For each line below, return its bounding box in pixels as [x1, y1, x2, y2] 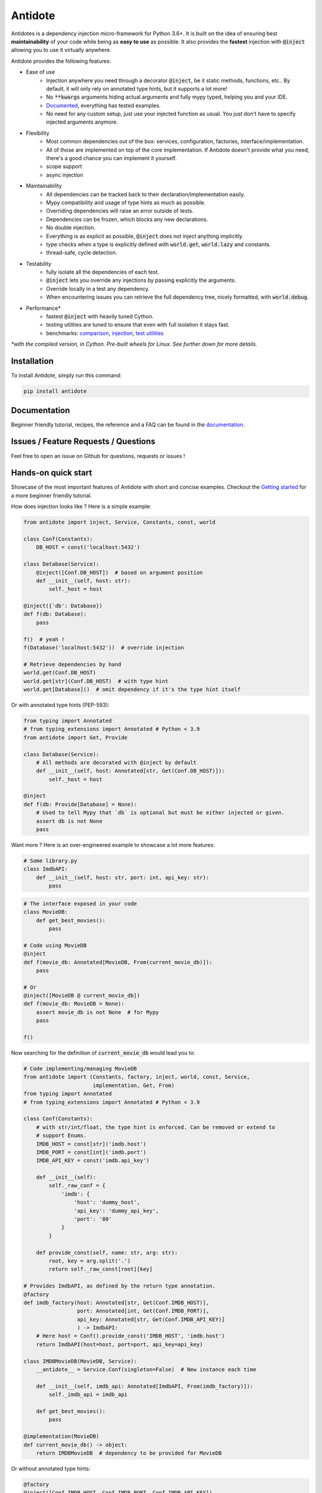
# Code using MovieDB [23, 942, 87, 949]
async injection [46, 171, 83, 179]
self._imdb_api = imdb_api [48, 1391, 128, 1398]
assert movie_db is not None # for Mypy [36, 1009, 159, 1015]
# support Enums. [36, 1132, 87, 1139]
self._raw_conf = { [48, 1182, 106, 1189]
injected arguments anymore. [46, 118, 119, 125]
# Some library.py [23, 858, 78, 864]
